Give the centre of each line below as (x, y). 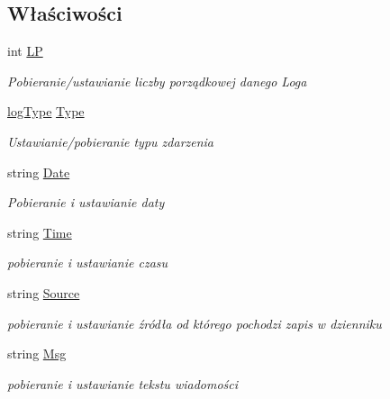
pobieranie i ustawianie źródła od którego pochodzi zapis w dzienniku (195, 323)
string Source (44, 292)
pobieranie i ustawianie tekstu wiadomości (123, 383)
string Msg (37, 354)
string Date (39, 172)
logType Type (46, 111)
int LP (25, 51)
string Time (40, 232)
